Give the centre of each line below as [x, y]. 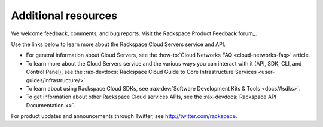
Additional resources [64, 16]
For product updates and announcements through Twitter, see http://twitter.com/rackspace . [124, 116]
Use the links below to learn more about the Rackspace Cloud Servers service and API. [118, 44]
